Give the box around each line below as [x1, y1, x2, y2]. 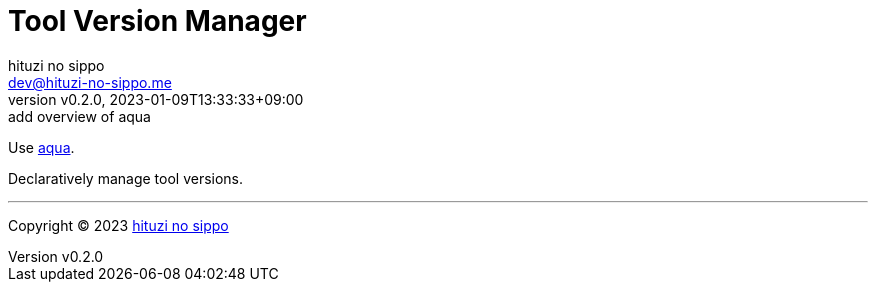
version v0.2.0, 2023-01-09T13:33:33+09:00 [8, 90, 304, 108]
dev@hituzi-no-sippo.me [8, 73, 172, 91]
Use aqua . [8, 138, 75, 156]
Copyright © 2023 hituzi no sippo [8, 216, 229, 234]
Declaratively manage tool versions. [8, 169, 244, 187]
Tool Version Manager [8, 4, 307, 38]
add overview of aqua [8, 107, 151, 125]
